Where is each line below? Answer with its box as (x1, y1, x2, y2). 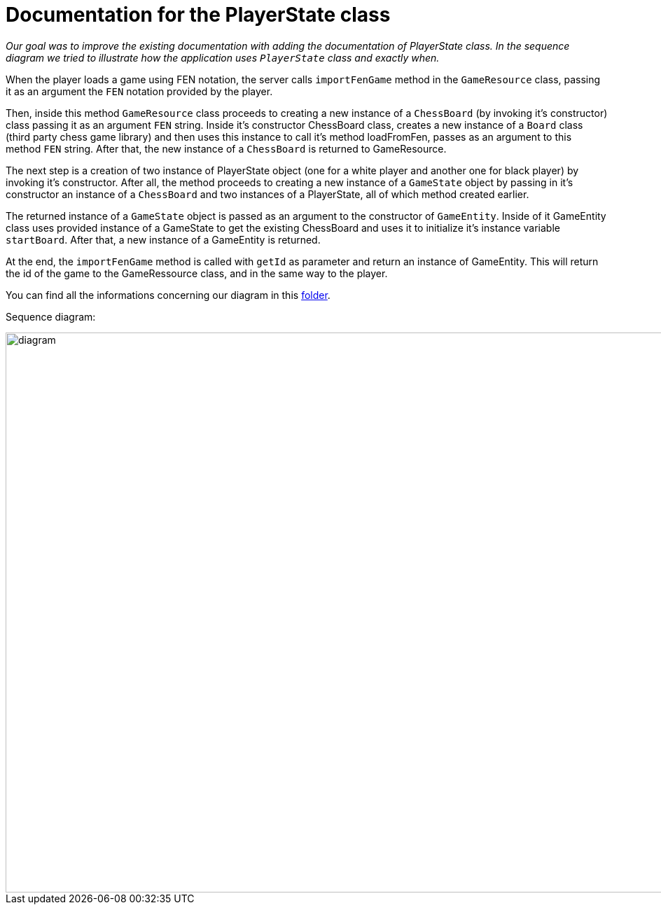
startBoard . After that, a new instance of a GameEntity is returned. (6, 233, 321, 246)
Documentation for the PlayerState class (6, 3, 391, 27)
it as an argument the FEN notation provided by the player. (6, 85, 273, 97)
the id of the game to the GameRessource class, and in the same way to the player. (6, 267, 388, 279)
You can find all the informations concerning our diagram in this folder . (6, 288, 330, 301)
